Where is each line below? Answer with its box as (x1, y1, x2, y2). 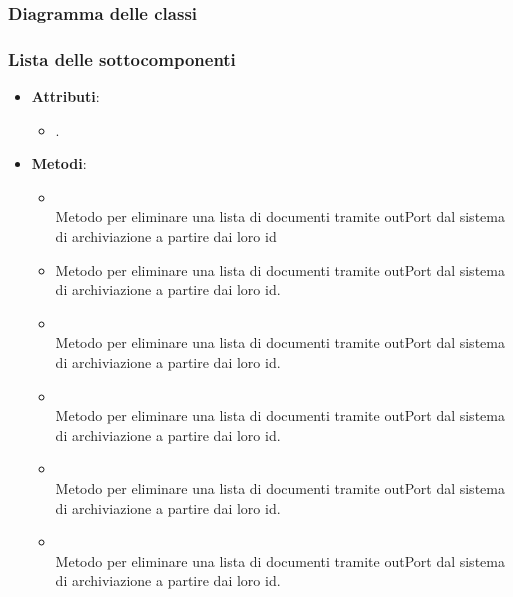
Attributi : (31, 86, 100, 107)
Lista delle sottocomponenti (8, 46, 236, 71)
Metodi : (31, 153, 87, 174)
